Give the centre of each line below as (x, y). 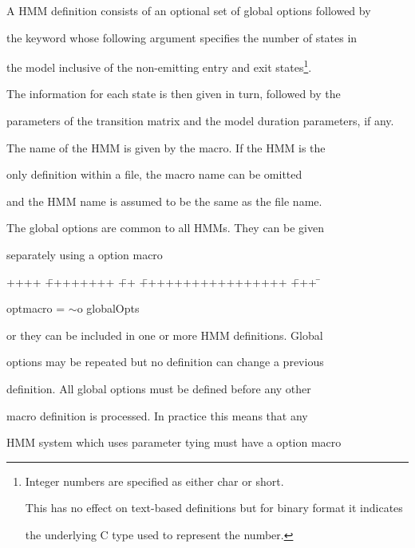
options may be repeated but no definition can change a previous (165, 362)
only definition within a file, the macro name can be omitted (154, 174)
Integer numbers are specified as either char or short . (154, 481)
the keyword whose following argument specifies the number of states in (182, 37)
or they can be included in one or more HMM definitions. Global (165, 335)
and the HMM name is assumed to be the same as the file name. (164, 201)
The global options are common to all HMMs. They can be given (166, 228)
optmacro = (36, 308)
